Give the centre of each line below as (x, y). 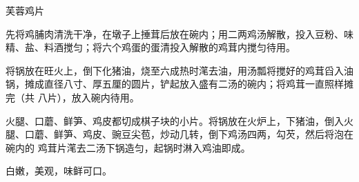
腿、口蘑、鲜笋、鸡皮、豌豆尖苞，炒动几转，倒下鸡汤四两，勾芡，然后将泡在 (179, 134)
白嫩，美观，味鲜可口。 (59, 171)
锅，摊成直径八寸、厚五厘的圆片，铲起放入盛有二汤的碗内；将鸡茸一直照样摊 (179, 84)
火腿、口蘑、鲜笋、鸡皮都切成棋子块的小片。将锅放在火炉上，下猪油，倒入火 (179, 120)
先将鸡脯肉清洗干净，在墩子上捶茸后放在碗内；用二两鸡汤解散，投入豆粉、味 (179, 33)
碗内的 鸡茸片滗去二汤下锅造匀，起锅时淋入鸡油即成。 (128, 147)
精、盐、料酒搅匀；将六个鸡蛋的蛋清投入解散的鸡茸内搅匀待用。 (151, 47)
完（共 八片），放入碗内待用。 (72, 97)
